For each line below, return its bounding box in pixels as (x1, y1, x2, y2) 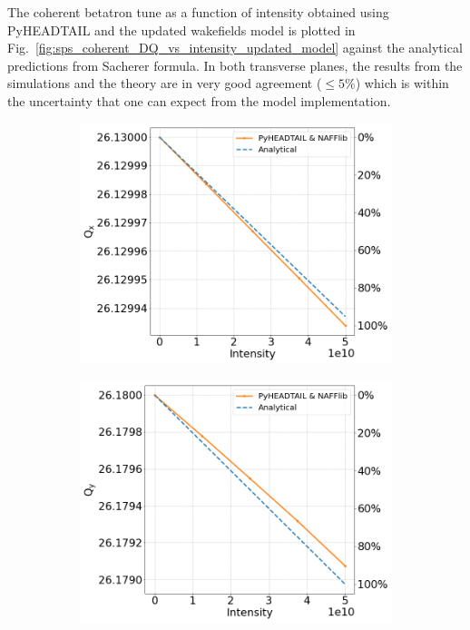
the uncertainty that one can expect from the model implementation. (7, 91, 391, 110)
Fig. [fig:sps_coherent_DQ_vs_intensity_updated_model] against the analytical (7, 38, 463, 57)
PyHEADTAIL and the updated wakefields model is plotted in (7, 20, 356, 39)
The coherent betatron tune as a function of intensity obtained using (7, 3, 389, 21)
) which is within (355, 74, 449, 93)
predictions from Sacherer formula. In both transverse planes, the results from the (7, 55, 463, 74)
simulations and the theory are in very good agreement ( (7, 74, 322, 93)
